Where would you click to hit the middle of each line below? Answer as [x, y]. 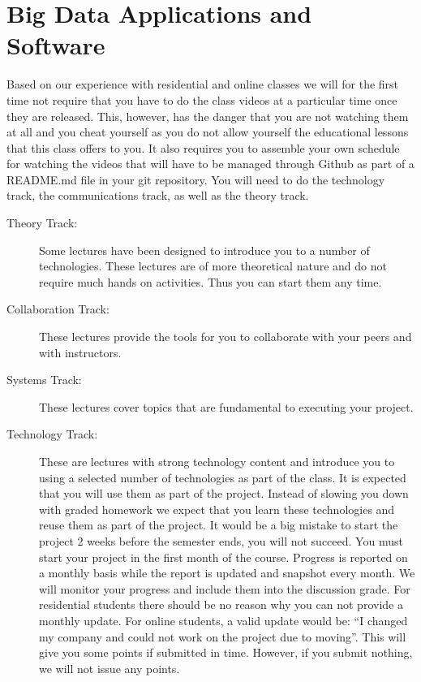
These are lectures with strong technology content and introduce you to [217, 461]
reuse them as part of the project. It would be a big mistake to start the [219, 525]
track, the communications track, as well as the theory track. [158, 195]
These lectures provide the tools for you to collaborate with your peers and [226, 337]
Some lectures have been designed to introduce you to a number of [204, 250]
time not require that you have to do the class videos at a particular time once [202, 99]
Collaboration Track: [58, 309]
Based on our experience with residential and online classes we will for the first [203, 84]
